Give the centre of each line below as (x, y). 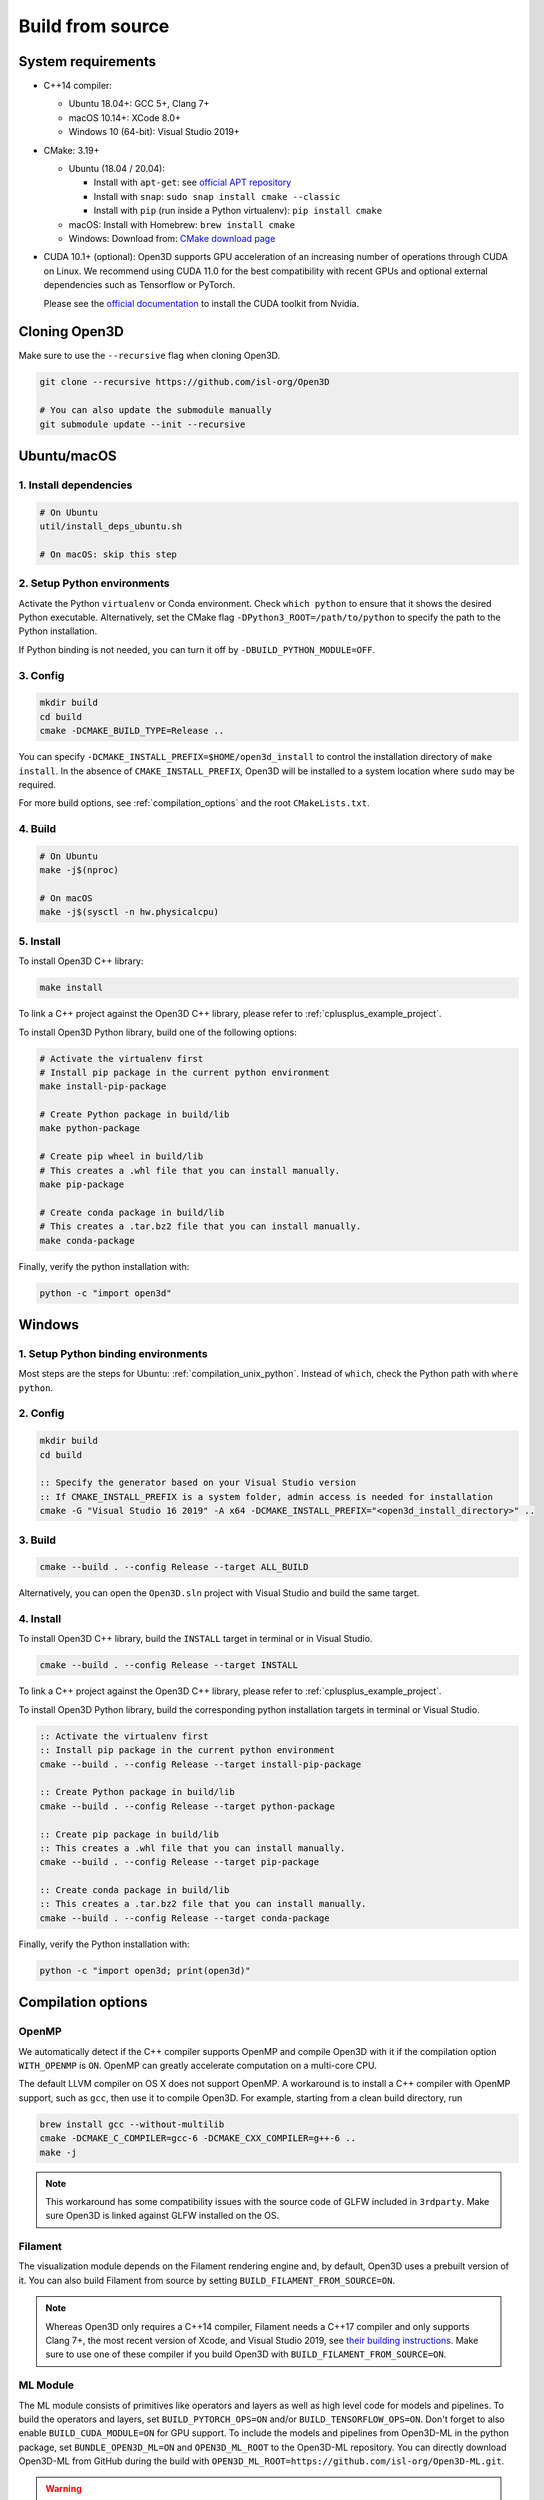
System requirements (87, 61)
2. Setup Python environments (94, 583)
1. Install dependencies (75, 485)
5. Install (40, 941)
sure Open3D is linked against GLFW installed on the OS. (162, 2216)
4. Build (37, 829)
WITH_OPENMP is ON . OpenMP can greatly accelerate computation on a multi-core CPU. (197, 2065)
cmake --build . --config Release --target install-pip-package (200, 1764)
